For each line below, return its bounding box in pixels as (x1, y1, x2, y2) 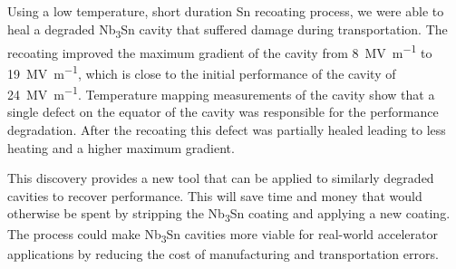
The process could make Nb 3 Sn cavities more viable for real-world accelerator (7, 224, 438, 245)
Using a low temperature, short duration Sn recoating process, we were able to (7, 2, 444, 20)
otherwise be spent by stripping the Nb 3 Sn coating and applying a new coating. (7, 204, 451, 226)
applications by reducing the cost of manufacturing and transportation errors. (7, 244, 439, 263)
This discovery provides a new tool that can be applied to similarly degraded (7, 168, 434, 187)
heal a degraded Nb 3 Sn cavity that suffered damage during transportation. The (7, 19, 448, 41)
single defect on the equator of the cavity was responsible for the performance (7, 102, 439, 121)
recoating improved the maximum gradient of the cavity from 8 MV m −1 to (7, 40, 432, 62)
